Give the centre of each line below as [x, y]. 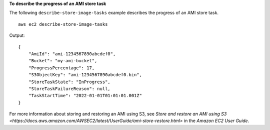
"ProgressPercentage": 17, [61, 68]
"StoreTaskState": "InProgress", [69, 82]
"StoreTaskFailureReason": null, [69, 89]
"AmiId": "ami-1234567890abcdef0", [72, 54]
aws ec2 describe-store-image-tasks [63, 24]
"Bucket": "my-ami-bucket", [63, 61]
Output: [17, 35]
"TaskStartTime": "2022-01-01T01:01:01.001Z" [85, 96]
